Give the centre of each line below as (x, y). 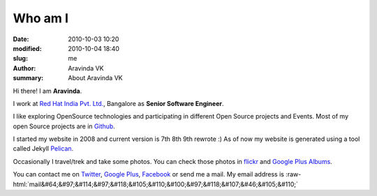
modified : (27, 48)
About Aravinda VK (95, 78)
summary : (28, 78)
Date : (21, 39)
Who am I (41, 18)
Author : (24, 68)
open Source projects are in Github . (64, 126)
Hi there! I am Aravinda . (47, 91)
